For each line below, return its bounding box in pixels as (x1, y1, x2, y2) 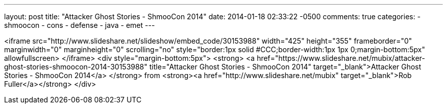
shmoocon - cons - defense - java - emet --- (4, 21, 155, 29)
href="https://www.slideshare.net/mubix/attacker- (257, 54, 426, 62)
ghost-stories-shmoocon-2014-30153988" (4, 62, 147, 71)
